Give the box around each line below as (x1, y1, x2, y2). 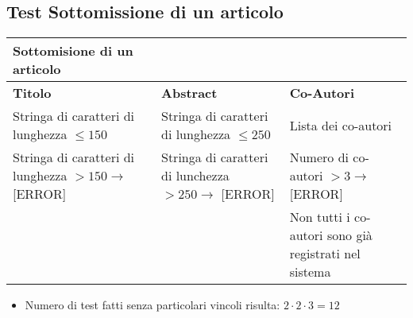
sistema (289, 262, 331, 281)
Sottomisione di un (13, 41, 133, 60)
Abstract (161, 83, 218, 103)
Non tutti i (289, 207, 350, 227)
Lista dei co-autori (289, 115, 392, 134)
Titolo (13, 83, 52, 103)
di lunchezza (161, 166, 230, 185)
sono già (326, 226, 372, 245)
